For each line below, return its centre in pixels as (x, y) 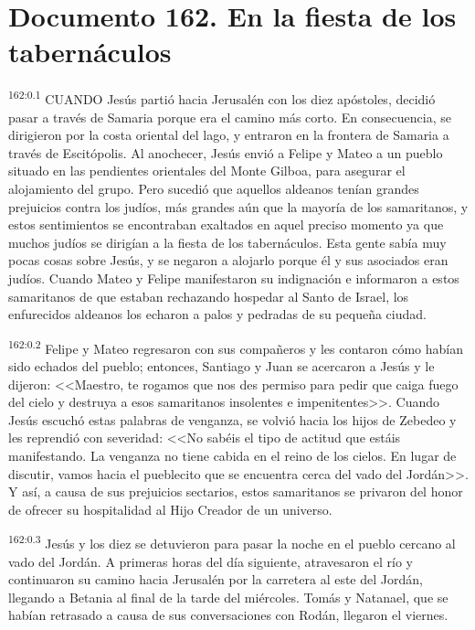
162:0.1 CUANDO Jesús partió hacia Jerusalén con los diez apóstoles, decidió (222, 97)
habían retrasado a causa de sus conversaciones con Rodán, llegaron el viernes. (228, 615)
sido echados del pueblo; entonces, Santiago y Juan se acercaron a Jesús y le (222, 365)
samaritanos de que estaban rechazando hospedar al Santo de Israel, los (209, 296)
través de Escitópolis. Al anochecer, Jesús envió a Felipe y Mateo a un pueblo (226, 152)
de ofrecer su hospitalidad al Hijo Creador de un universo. (170, 509)
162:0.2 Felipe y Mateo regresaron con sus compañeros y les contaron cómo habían (236, 347)
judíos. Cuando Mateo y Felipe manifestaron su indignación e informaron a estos (234, 278)
